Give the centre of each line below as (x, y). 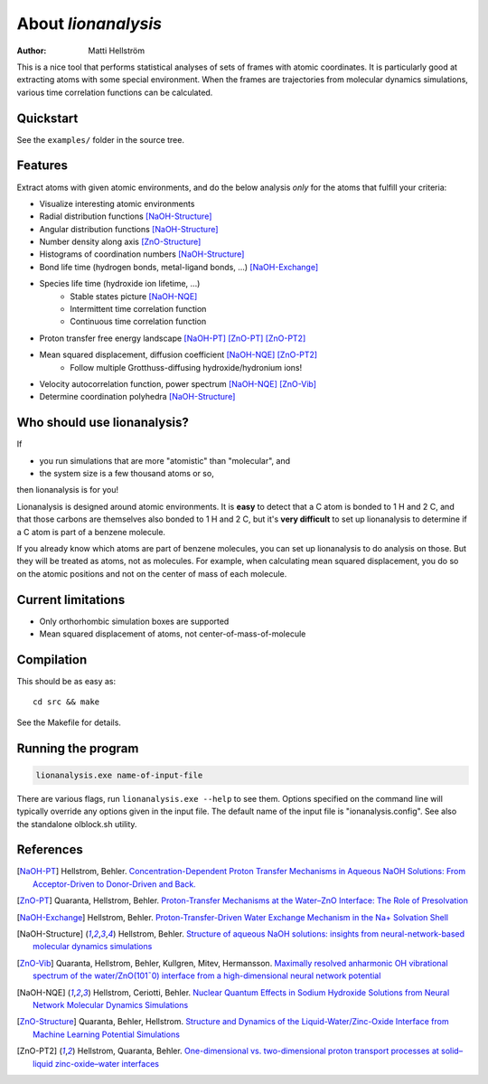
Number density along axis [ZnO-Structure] (120, 242)
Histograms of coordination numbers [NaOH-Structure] (142, 254)
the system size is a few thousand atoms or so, (127, 474)
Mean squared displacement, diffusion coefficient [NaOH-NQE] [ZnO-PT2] (178, 355)
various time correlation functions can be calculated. (115, 92)
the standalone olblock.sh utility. (77, 824)
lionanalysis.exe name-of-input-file (119, 775)
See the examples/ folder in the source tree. (101, 139)
